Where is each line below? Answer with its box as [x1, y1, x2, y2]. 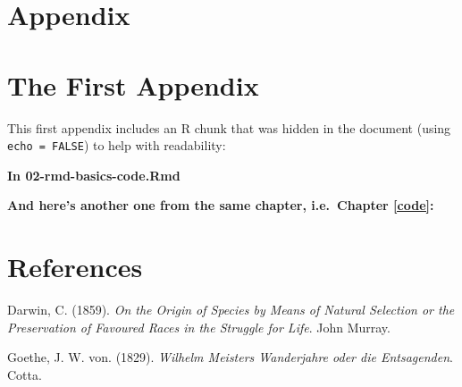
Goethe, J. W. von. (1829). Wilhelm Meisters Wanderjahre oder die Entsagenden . [7, 348, 453, 366]
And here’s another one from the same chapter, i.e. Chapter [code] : [7, 196, 434, 215]
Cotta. [7, 365, 42, 383]
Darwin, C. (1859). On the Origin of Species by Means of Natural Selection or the [7, 300, 455, 319]
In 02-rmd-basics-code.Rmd [7, 165, 181, 184]
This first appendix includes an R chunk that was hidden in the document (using [7, 118, 451, 137]
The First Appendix [7, 66, 259, 103]
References [7, 248, 143, 285]
